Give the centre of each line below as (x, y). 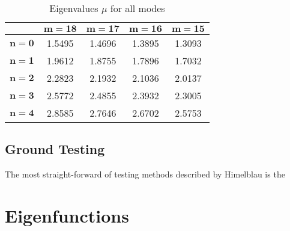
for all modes (137, 8)
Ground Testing (55, 149)
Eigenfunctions (67, 215)
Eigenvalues (74, 8)
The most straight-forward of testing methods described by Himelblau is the (145, 174)
